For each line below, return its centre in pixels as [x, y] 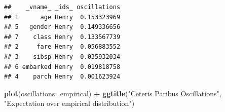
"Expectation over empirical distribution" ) [69, 103]
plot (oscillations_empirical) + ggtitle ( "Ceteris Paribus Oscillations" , [113, 93]
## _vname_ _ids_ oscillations [62, 7]
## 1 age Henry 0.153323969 [62, 17]
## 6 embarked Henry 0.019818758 [62, 67]
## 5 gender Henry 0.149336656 [62, 27]
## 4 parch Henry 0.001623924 [62, 77]
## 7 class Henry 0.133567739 [62, 37]
